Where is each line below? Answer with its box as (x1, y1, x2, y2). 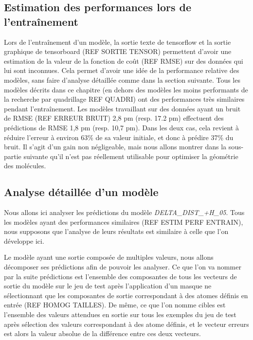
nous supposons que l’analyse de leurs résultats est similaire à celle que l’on (4, 226, 229, 236)
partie (4, 151, 21, 161)
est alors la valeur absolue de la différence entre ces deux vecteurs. (4, 328, 201, 339)
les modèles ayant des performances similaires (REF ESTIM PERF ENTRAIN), (4, 216, 243, 227)
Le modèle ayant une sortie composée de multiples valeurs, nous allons (4, 252, 214, 262)
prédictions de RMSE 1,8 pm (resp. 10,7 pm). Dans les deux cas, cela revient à (4, 122, 239, 132)
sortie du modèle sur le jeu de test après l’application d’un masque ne (4, 281, 212, 291)
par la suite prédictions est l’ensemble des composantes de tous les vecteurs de (4, 271, 237, 281)
